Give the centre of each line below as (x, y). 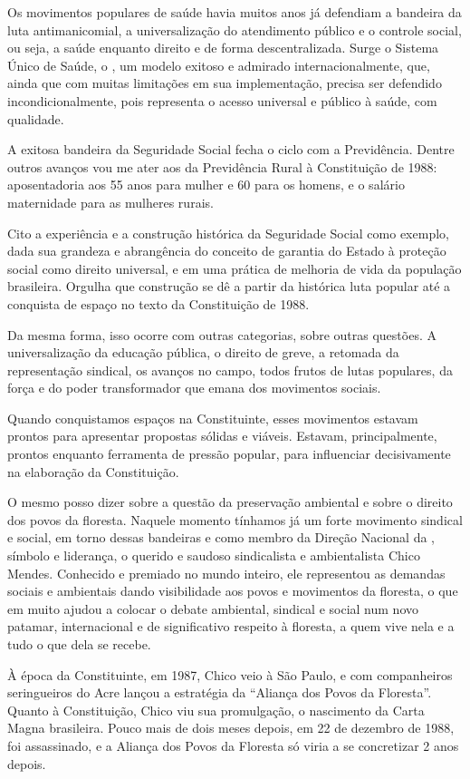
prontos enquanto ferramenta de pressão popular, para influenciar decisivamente (229, 454)
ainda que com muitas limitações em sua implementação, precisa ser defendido (225, 83)
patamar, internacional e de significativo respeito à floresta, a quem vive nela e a (231, 626)
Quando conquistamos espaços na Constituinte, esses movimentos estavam (213, 418)
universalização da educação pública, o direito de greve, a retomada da (203, 352)
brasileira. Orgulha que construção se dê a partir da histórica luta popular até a (229, 286)
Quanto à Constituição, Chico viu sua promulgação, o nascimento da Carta (216, 710)
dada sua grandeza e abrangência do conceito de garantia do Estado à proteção (227, 251)
